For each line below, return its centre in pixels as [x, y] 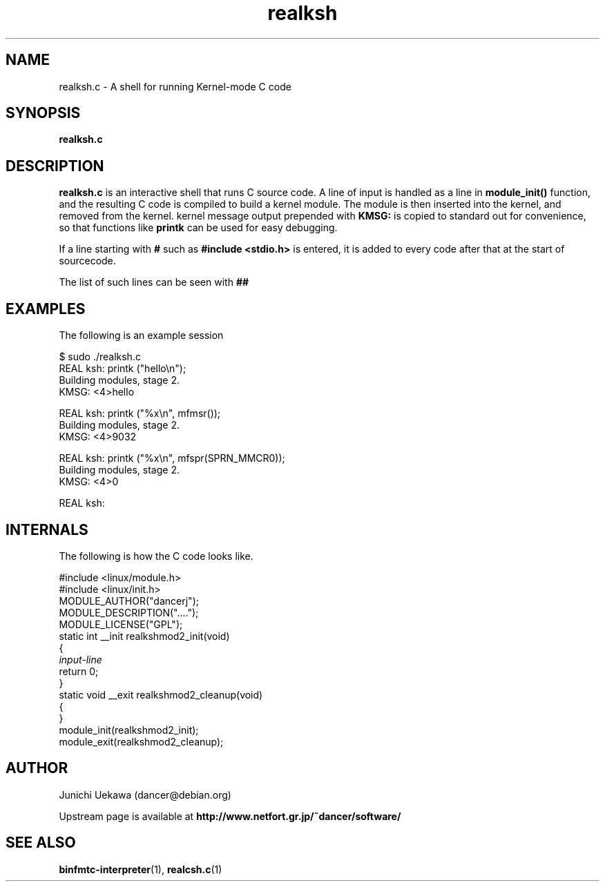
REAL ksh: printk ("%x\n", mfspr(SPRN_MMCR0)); [172, 458]
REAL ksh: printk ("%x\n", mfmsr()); [140, 413]
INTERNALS [47, 529]
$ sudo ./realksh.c [100, 357]
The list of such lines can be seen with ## [154, 282]
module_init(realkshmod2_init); [129, 730]
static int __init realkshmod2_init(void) [144, 636]
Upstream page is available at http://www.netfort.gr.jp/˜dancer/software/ [230, 816]
